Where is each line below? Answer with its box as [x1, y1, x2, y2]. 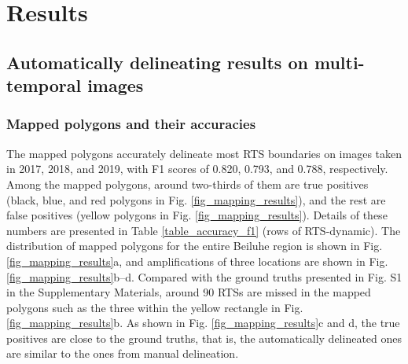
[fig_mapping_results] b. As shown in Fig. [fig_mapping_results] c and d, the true [6, 314, 400, 331]
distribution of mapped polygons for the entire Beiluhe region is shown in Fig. [6, 237, 383, 254]
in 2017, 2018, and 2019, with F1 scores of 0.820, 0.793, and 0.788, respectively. [6, 160, 388, 177]
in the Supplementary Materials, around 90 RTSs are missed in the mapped [6, 284, 371, 300]
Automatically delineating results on [6, 50, 308, 74]
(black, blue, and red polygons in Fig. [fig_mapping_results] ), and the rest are [6, 191, 386, 208]
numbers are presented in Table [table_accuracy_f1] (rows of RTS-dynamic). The [6, 222, 401, 238]
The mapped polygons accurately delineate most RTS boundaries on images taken [6, 145, 402, 161]
